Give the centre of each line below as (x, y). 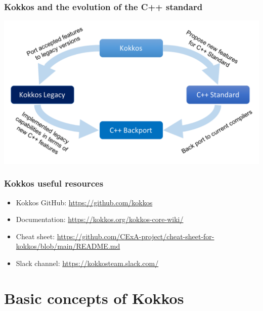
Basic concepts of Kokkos (94, 298)
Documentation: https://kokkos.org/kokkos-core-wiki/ (100, 219)
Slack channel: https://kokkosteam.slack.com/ (87, 263)
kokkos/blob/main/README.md (68, 246)
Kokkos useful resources (54, 183)
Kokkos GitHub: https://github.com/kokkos (84, 202)
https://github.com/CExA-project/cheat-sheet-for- (136, 236)
